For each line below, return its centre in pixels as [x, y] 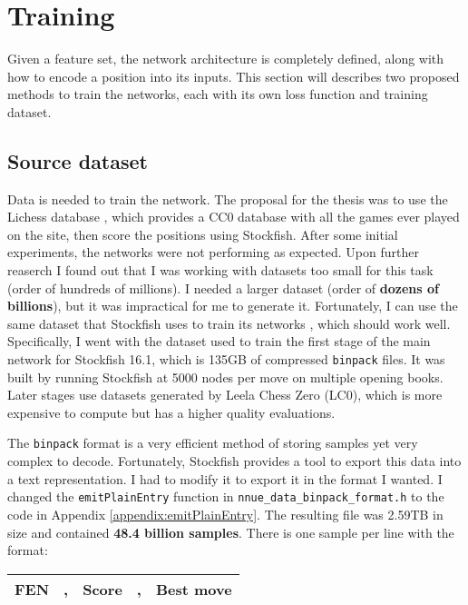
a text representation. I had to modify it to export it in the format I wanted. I [225, 478]
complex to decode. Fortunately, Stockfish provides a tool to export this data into [234, 461]
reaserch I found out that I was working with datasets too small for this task [220, 270]
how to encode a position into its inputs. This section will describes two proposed [234, 76]
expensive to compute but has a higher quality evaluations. [171, 412]
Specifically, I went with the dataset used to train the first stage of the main [219, 341]
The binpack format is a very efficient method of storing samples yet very [213, 443]
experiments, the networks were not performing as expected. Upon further [213, 252]
